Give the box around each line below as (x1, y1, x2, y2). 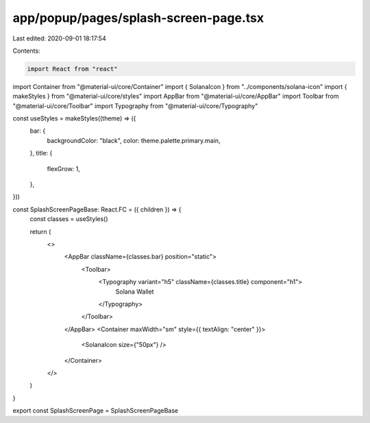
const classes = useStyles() (29, 215, 109, 223)
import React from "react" (27, 65, 118, 73)
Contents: (12, 47, 40, 55)
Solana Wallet (115, 287, 154, 296)
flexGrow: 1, (47, 164, 80, 172)
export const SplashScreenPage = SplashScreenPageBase (12, 407, 179, 415)
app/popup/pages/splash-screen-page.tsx (12, 10, 264, 25)
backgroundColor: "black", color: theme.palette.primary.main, (47, 136, 221, 144)
